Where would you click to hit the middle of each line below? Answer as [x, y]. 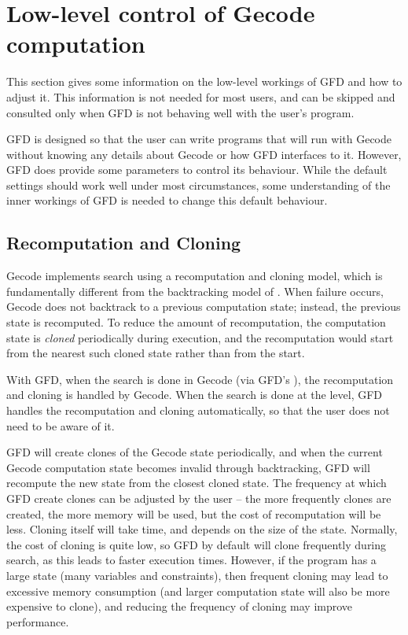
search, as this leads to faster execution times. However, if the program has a [191, 560]
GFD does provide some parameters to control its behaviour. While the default [197, 170]
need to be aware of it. [61, 425]
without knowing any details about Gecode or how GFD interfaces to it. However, [204, 154]
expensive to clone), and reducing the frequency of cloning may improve [180, 606]
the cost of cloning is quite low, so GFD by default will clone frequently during [197, 544]
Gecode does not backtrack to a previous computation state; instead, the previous [204, 306]
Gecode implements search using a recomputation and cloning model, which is [195, 276]
